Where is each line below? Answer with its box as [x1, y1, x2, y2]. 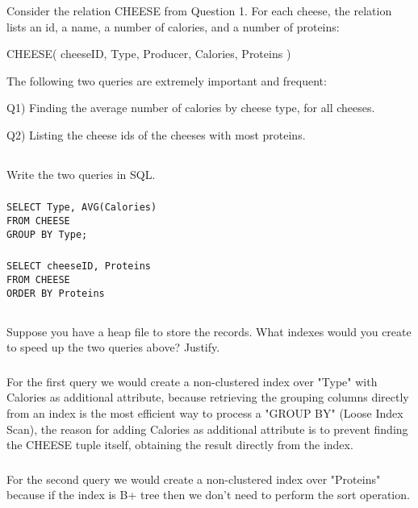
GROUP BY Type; [6, 228, 88, 240]
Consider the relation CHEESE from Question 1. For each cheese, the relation [6, 2, 392, 19]
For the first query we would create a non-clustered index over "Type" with [6, 373, 378, 389]
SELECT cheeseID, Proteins [6, 260, 151, 273]
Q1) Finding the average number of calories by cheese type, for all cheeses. [6, 99, 375, 116]
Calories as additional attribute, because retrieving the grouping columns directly [6, 389, 409, 406]
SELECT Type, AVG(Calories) [6, 202, 157, 214]
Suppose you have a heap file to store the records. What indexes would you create [6, 323, 412, 339]
